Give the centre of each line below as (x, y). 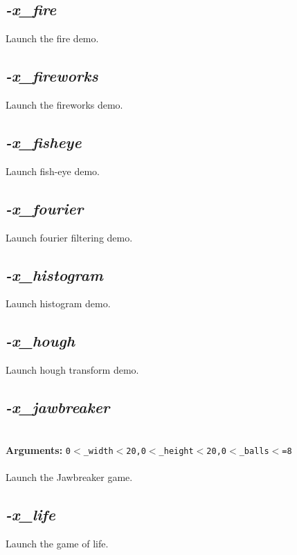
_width (98, 451)
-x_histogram (54, 274)
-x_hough (40, 341)
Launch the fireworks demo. (64, 104)
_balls (254, 451)
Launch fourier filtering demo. (69, 237)
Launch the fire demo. (52, 38)
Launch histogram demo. (58, 303)
